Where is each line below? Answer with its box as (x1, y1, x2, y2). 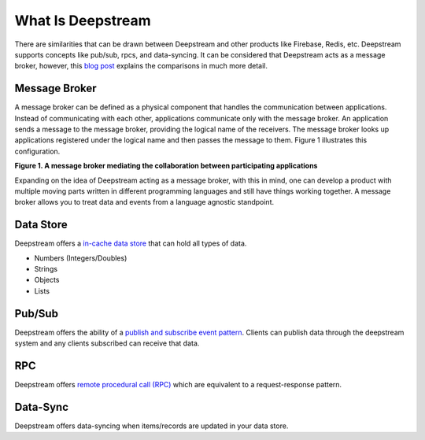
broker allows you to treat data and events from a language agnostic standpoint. (14, 198, 275, 207)
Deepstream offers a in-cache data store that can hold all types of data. (14, 238, 247, 248)
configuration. (14, 146, 61, 156)
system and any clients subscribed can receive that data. (14, 338, 200, 348)
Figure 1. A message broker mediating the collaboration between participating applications (14, 161, 318, 171)
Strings (34, 264, 58, 274)
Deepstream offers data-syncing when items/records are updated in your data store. (14, 421, 289, 431)
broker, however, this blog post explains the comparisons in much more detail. (14, 61, 268, 71)
